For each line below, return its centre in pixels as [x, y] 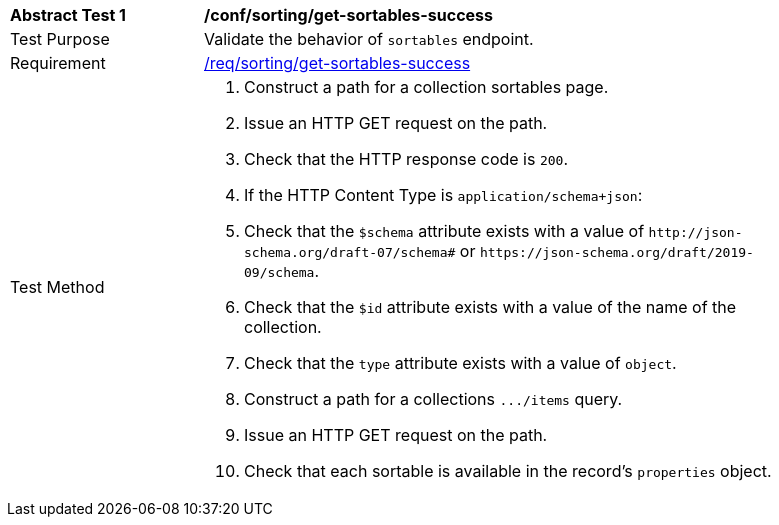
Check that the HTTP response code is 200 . [406, 159]
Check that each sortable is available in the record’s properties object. [508, 471]
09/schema [279, 272]
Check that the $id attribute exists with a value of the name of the [490, 307]
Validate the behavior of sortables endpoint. [369, 39]
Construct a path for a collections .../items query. [433, 399]
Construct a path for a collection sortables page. [426, 87]
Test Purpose [60, 39]
